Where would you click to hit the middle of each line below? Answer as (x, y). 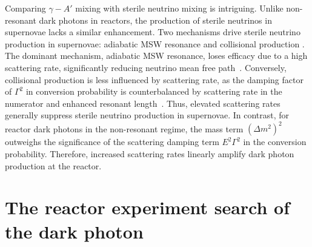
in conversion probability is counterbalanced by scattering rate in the (154, 91)
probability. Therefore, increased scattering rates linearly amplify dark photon (150, 154)
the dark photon (74, 231)
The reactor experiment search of (148, 207)
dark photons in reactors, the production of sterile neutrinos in (155, 20)
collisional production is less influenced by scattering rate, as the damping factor (154, 79)
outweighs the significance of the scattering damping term (112, 142)
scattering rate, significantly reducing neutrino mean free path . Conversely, (146, 67)
